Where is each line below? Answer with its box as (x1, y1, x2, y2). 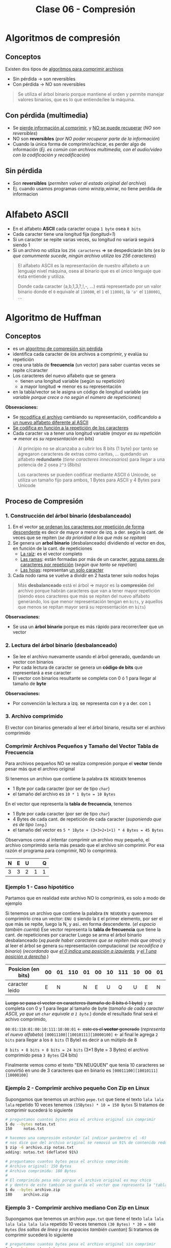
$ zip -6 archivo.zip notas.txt (5, 1145, 74, 1150)
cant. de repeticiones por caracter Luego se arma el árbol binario (5, 932, 142, 938)
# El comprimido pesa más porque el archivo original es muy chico (5, 1178, 152, 1183)
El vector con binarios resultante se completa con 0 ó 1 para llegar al (12, 675, 156, 681)
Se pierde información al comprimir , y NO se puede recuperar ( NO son (12, 125, 161, 131)
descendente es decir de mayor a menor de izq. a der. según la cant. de (12, 529, 164, 535)
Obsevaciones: (5, 404, 38, 410)
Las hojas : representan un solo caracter (20, 567, 104, 573)
